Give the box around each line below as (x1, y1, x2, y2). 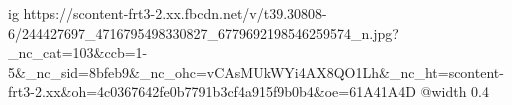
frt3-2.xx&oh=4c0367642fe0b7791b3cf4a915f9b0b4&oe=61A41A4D (8, 81, 416, 102)
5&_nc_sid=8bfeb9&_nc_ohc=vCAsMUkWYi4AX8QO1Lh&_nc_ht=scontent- (8, 61, 504, 82)
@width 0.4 (420, 81, 489, 102)
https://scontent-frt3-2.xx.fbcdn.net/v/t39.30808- (23, 3, 327, 23)
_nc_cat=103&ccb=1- (8, 42, 148, 63)
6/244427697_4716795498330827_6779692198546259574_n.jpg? (8, 22, 399, 43)
